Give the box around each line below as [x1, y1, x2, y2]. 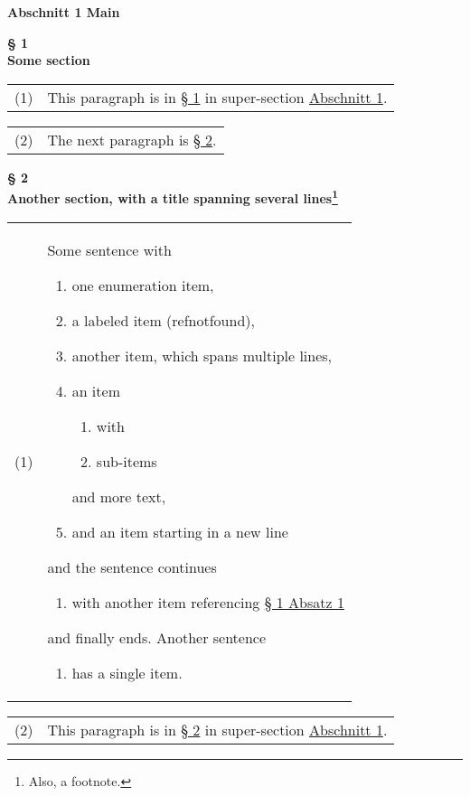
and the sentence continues [47, 556, 217, 577]
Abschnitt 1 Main [7, 3, 120, 21]
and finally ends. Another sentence [47, 626, 267, 648]
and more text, [71, 485, 166, 507]
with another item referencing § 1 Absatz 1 [71, 591, 344, 613]
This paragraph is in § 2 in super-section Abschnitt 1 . [47, 718, 388, 740]
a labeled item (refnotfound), [71, 309, 255, 331]
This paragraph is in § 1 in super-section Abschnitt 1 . [47, 86, 388, 108]
